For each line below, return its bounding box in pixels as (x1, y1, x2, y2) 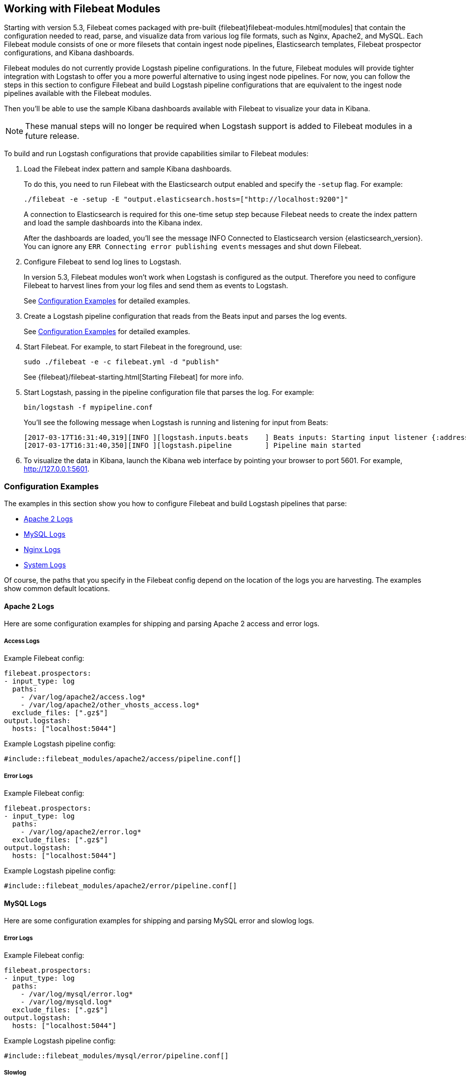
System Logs (24, 561, 66, 569)
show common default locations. (4, 584, 110, 593)
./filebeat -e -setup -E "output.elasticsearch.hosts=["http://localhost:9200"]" (24, 195, 349, 204)
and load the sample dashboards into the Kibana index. (24, 218, 203, 227)
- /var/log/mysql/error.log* (20, 990, 133, 998)
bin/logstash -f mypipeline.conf (24, 403, 153, 412)
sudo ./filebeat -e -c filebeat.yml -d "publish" (24, 358, 220, 366)
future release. (25, 131, 79, 141)
